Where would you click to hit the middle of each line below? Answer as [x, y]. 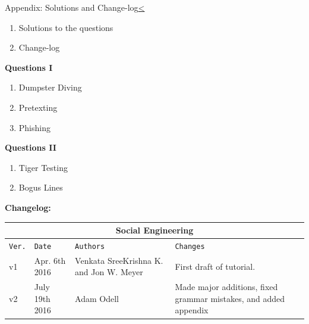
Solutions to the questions [66, 27]
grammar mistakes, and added [230, 298]
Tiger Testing [43, 167]
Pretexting [38, 107]
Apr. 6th [50, 260]
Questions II [31, 147]
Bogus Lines [41, 187]
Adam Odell [97, 298]
